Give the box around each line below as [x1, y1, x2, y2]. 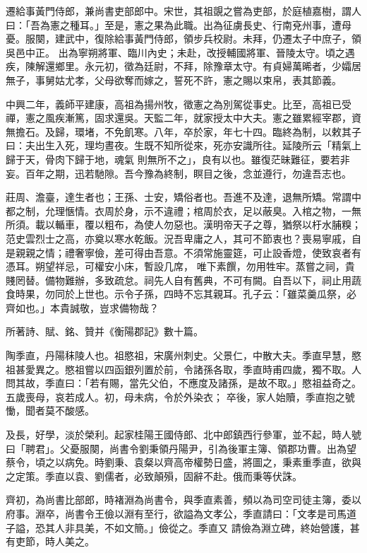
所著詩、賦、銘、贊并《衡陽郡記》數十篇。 [6, 324, 203, 339]
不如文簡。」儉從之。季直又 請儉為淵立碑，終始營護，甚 [104, 520, 360, 535]
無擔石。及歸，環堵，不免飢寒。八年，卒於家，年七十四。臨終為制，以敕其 [6, 124, 351, 139]
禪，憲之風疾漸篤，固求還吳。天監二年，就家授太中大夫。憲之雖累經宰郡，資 [6, 110, 361, 125]
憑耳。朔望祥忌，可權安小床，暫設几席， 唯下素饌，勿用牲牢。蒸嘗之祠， [6, 259, 345, 274]
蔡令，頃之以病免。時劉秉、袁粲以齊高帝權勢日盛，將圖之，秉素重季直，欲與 [6, 455, 361, 470]
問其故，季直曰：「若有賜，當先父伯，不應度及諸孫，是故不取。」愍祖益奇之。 [6, 376, 361, 390]
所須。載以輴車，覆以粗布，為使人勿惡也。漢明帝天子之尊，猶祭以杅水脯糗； [6, 217, 361, 232]
